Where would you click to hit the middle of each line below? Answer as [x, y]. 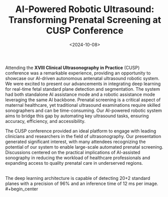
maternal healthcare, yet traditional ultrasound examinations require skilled [83, 105]
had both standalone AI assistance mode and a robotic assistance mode [80, 94]
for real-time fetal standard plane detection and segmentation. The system [83, 89]
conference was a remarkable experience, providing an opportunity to [78, 73]
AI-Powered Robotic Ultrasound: [85, 9]
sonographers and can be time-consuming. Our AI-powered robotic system [84, 110]
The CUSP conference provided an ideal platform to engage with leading [81, 131]
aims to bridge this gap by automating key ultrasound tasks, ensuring [77, 116]
